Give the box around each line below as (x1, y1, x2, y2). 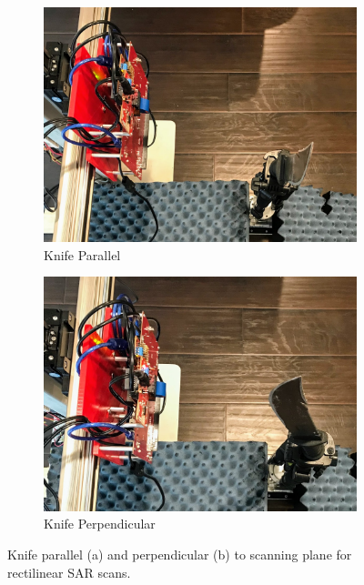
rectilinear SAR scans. (7, 562, 131, 581)
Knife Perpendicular (44, 514, 156, 533)
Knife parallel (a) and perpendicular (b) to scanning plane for (7, 545, 352, 564)
